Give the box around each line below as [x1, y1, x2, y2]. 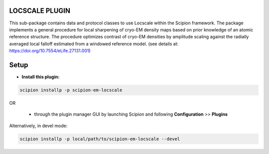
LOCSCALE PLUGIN [9, 6, 71, 15]
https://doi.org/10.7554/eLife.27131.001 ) [9, 48, 91, 54]
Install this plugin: [21, 74, 60, 80]
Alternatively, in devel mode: [9, 123, 68, 129]
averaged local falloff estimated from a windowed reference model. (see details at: [9, 40, 179, 47]
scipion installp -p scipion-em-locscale [19, 87, 123, 93]
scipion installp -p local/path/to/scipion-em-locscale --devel [19, 136, 180, 142]
